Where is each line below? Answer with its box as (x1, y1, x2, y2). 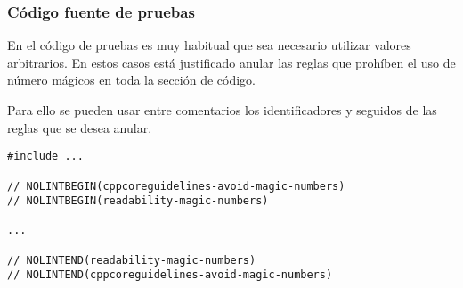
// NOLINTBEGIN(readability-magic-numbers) (7, 194, 269, 208)
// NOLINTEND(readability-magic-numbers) (7, 253, 256, 267)
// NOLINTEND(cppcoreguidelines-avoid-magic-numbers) (7, 268, 333, 282)
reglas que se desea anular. (7, 118, 152, 136)
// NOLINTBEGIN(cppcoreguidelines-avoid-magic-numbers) (7, 179, 345, 193)
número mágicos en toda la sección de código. (7, 70, 256, 89)
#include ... (7, 150, 84, 163)
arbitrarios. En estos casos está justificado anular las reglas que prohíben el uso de (7, 53, 456, 71)
